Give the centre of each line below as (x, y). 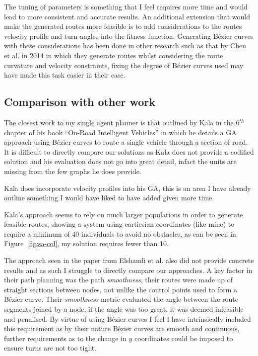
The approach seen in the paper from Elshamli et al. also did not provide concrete (129, 260)
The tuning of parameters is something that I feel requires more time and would (126, 6)
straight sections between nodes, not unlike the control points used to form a (121, 289)
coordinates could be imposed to (184, 338)
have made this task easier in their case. (65, 75)
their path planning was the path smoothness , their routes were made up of (119, 280)
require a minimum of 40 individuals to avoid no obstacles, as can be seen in (120, 233)
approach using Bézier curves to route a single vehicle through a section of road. (126, 142)
